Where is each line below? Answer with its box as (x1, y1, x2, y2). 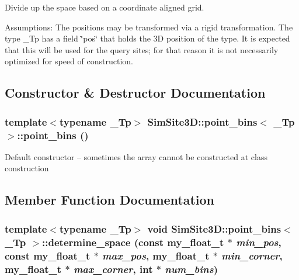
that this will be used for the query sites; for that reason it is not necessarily (5, 43, 279, 56)
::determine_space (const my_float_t (42, 234, 224, 249)
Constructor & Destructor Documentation (5, 84, 266, 102)
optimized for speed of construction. (5, 55, 133, 67)
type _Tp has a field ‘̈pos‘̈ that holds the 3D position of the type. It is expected (5, 32, 290, 44)
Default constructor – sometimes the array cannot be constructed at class (5, 150, 267, 163)
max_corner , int (73, 261, 153, 276)
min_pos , (236, 234, 281, 249)
